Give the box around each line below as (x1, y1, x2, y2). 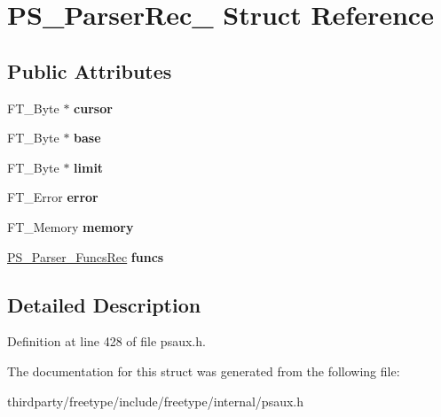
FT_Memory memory (7, 217, 134, 236)
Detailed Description (7, 290, 201, 318)
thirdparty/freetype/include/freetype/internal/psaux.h (7, 391, 304, 410)
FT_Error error (7, 188, 98, 206)
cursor (74, 98, 113, 117)
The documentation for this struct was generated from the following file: (7, 361, 400, 380)
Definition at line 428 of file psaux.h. (7, 332, 206, 351)
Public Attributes (7, 57, 172, 84)
